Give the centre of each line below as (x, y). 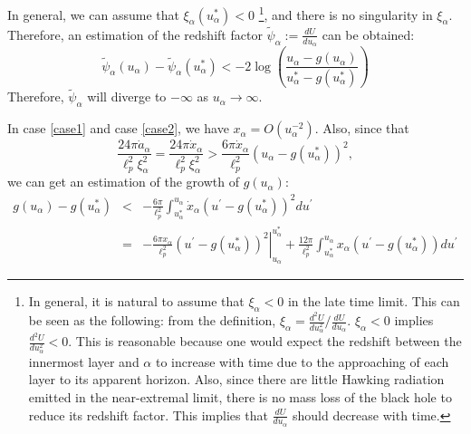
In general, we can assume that (93, 14)
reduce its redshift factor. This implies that (148, 415)
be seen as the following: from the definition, (152, 320)
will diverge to (127, 96)
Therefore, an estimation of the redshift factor (135, 34)
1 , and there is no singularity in (346, 13)
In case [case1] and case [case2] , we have (118, 128)
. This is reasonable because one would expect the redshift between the (265, 341)
